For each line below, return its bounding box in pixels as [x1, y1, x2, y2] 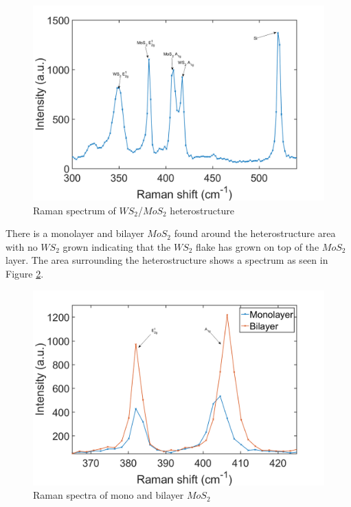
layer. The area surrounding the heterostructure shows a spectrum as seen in [5, 253, 328, 267]
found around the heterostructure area [174, 226, 336, 240]
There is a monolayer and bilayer [5, 226, 144, 240]
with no [5, 239, 38, 253]
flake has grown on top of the [196, 239, 319, 253]
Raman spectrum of [33, 203, 116, 217]
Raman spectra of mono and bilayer [33, 488, 184, 502]
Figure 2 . [5, 267, 44, 281]
